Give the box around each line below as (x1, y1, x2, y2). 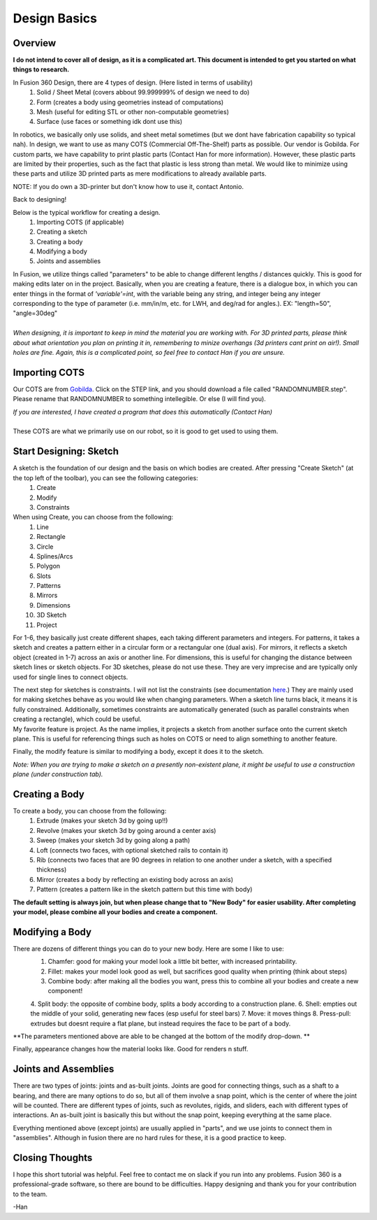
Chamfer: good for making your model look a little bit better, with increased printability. (47, 958, 297, 966)
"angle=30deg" (13, 309, 58, 318)
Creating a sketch (36, 227, 87, 236)
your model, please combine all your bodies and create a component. (13, 907, 218, 916)
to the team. (13, 1190, 48, 1198)
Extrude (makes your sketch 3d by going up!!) (36, 816, 168, 825)
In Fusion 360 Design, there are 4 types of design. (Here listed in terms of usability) (13, 78, 253, 87)
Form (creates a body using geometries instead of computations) (36, 98, 224, 106)
